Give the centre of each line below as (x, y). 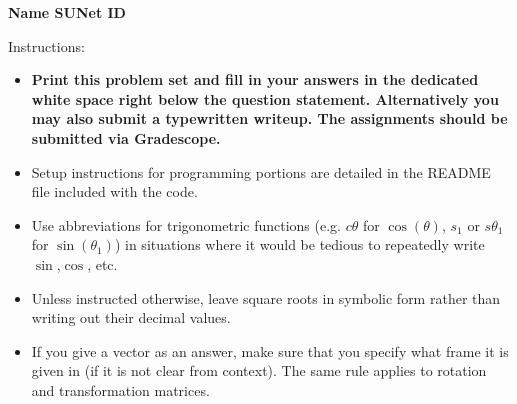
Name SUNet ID (67, 12)
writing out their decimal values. (131, 317)
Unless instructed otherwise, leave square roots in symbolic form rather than (266, 297)
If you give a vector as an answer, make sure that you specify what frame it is (270, 350)
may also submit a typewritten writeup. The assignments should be (269, 118)
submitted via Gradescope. (126, 137)
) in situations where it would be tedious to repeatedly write (299, 244)
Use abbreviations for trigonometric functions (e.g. (186, 224)
